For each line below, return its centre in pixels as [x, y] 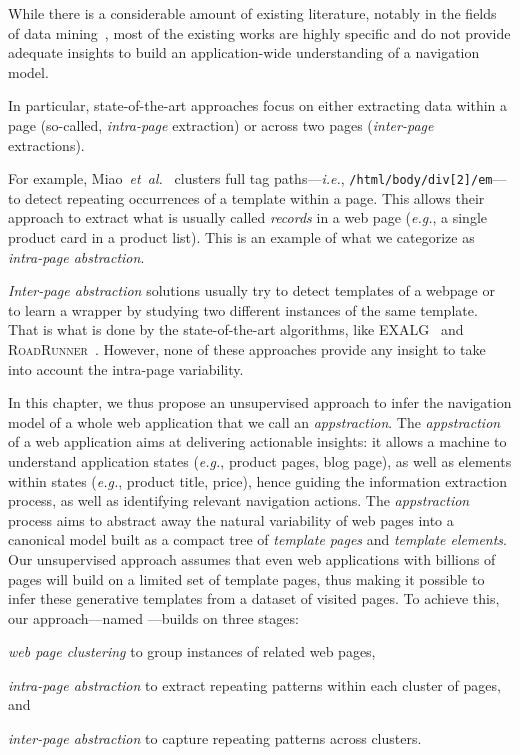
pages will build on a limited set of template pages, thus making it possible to [246, 578]
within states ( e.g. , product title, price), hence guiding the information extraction [258, 480]
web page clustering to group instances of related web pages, [192, 651]
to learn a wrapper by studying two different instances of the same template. [243, 309]
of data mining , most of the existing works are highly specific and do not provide [259, 32]
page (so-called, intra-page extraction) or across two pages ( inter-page [221, 124]
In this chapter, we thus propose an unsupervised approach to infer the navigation [260, 402]
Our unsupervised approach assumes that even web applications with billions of [252, 558]
